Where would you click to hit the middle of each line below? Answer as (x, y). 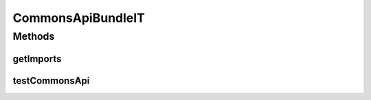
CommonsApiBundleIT (79, 18)
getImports (37, 59)
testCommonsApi (51, 80)
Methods (34, 36)
